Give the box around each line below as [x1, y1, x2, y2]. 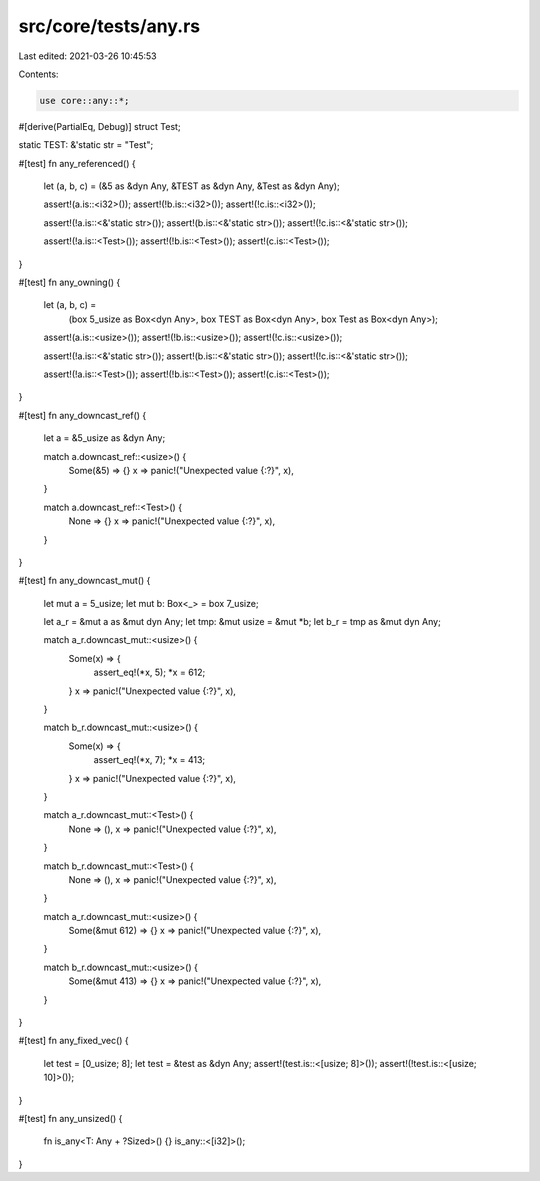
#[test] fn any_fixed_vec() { [18, 1035, 129, 1047]
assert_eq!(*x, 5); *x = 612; [93, 666, 206, 679]
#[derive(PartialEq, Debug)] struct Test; [18, 120, 181, 132]
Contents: [18, 68, 59, 80]
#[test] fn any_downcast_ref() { [18, 409, 147, 421]
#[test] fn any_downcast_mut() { [18, 575, 151, 587]
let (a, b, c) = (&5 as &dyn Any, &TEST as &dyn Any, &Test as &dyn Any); [43, 180, 340, 192]
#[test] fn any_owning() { [18, 276, 121, 289]
